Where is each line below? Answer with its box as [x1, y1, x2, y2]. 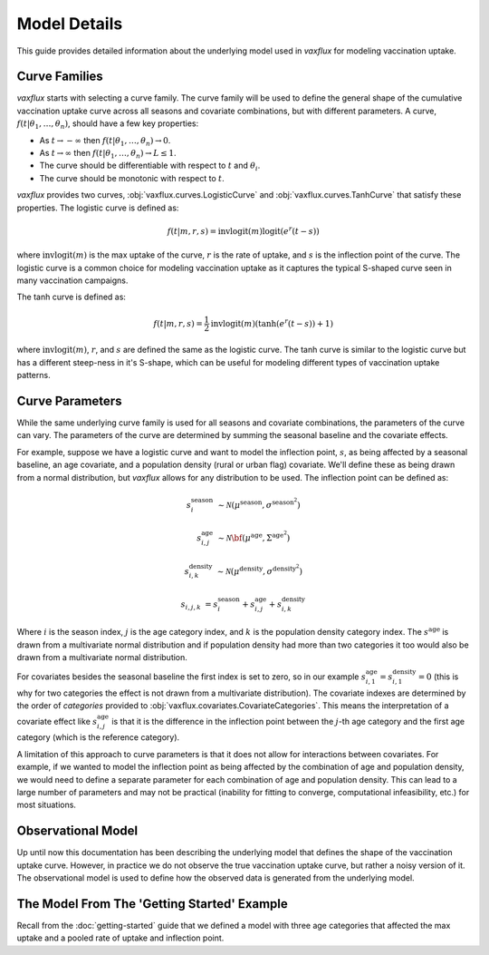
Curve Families [16, 69, 103, 84]
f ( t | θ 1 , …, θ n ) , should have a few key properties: [16, 118, 199, 132]
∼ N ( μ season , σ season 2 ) [217, 497, 301, 510]
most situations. [16, 799, 77, 811]
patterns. [16, 370, 51, 381]
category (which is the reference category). [16, 732, 180, 743]
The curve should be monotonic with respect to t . [39, 172, 225, 183]
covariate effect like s [16, 716, 98, 726]
